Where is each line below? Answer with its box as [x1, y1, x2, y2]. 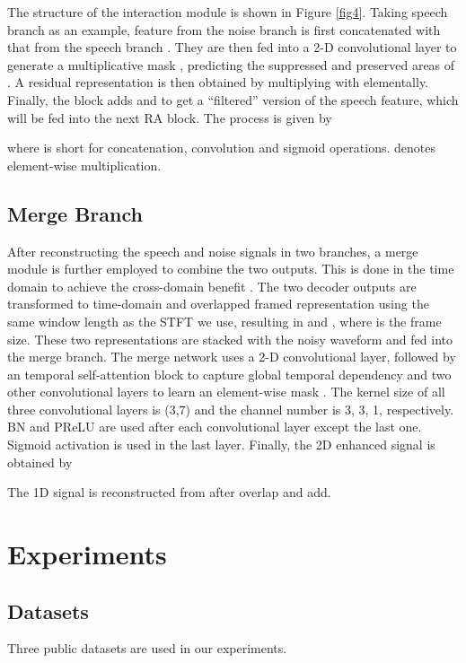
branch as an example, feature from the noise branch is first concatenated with [7, 20, 441, 39]
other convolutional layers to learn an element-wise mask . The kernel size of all [7, 382, 445, 401]
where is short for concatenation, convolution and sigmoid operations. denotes [7, 138, 435, 157]
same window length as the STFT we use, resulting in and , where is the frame [7, 311, 442, 330]
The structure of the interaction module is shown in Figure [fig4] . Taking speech [7, 3, 448, 21]
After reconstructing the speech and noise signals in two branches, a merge [7, 241, 418, 260]
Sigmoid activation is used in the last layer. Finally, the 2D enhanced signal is [7, 435, 435, 454]
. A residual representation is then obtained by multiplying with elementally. [7, 73, 428, 92]
